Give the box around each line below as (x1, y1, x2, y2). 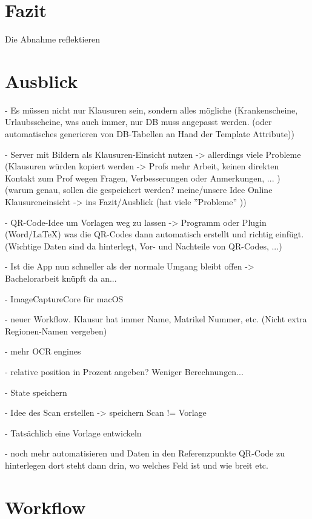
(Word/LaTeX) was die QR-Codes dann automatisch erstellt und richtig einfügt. (5, 228, 304, 240)
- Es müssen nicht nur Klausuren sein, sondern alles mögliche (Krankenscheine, (5, 103, 298, 116)
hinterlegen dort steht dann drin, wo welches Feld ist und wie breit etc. (5, 458, 268, 471)
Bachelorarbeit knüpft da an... (5, 271, 117, 284)
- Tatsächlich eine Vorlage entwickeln (5, 426, 142, 439)
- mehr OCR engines (5, 345, 81, 358)
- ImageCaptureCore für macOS (5, 292, 124, 305)
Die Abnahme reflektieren (5, 33, 100, 46)
